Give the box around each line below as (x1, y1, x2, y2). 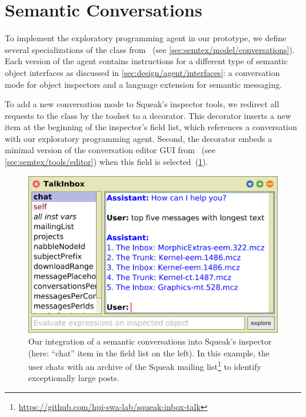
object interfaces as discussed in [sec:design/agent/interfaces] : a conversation (5, 66, 280, 78)
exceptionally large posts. (28, 372, 119, 384)
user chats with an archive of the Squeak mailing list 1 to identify (28, 359, 261, 372)
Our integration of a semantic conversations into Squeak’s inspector (28, 335, 272, 347)
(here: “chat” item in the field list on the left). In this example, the (28, 346, 270, 359)
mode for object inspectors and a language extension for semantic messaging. (5, 78, 282, 90)
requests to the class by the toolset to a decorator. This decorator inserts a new (5, 109, 291, 121)
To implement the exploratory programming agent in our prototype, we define (5, 32, 287, 44)
